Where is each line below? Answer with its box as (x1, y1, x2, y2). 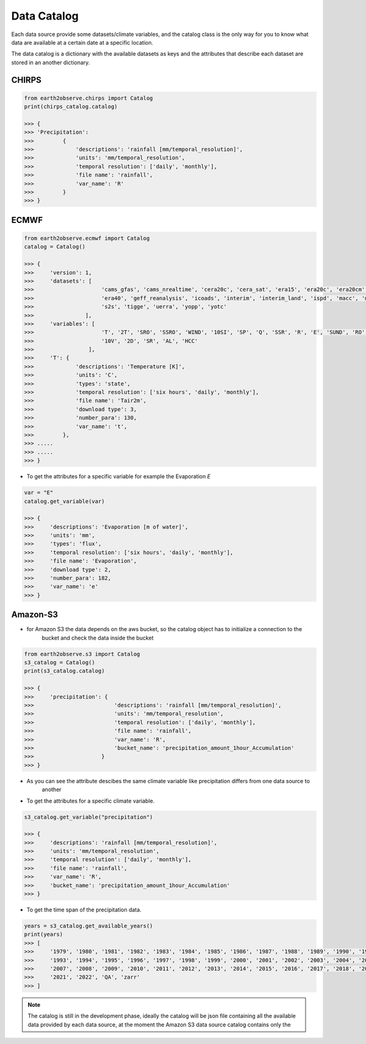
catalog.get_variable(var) (24, 498, 105, 505)
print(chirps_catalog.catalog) (24, 103, 118, 110)
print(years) (24, 931, 63, 938)
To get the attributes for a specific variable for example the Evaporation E (26, 473, 210, 480)
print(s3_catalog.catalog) (24, 668, 105, 674)
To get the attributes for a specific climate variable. (26, 797, 155, 805)
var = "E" (24, 489, 54, 496)
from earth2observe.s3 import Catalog (24, 651, 140, 657)
